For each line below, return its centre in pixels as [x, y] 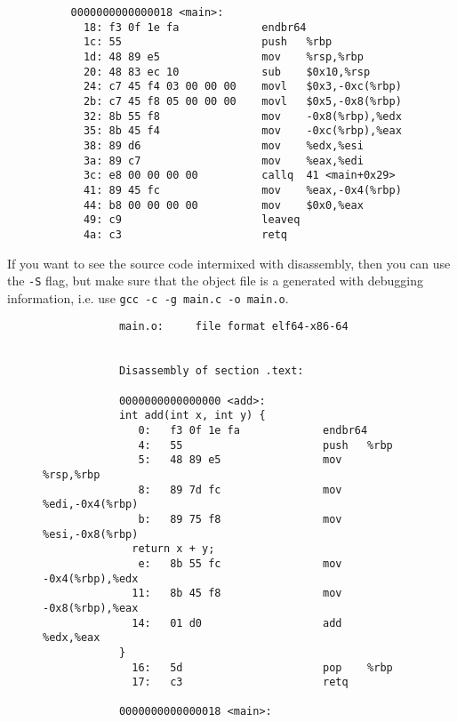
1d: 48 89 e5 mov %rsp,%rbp [223, 56]
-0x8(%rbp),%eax [91, 608]
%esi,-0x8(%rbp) [91, 534]
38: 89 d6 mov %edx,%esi [223, 145]
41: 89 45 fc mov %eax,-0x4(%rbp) [242, 190]
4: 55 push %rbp [265, 445]
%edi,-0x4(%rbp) [91, 505]
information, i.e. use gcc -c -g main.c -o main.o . [148, 297]
